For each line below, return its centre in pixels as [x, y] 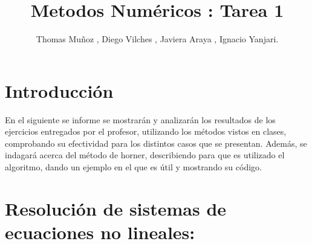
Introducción [59, 90]
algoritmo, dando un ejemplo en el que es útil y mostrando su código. [133, 167]
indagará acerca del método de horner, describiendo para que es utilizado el [145, 155]
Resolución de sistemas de [116, 208]
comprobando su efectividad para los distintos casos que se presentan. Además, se [156, 143]
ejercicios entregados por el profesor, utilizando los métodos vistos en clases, [146, 131]
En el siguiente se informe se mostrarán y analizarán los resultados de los [140, 119]
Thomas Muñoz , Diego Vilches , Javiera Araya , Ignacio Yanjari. [157, 39]
